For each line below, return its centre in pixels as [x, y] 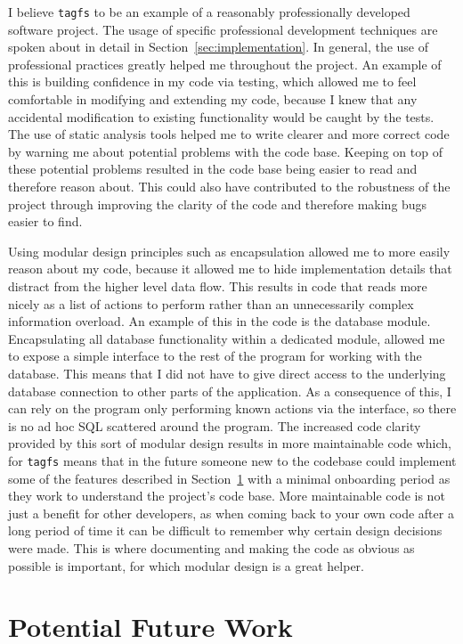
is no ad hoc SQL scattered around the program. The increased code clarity [215, 425]
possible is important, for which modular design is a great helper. [186, 565]
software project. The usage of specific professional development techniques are [223, 29]
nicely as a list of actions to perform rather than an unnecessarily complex [211, 303]
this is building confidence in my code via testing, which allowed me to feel [212, 82]
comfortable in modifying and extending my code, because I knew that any [213, 99]
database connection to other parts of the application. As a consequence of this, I [230, 391]
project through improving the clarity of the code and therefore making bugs [218, 204]
